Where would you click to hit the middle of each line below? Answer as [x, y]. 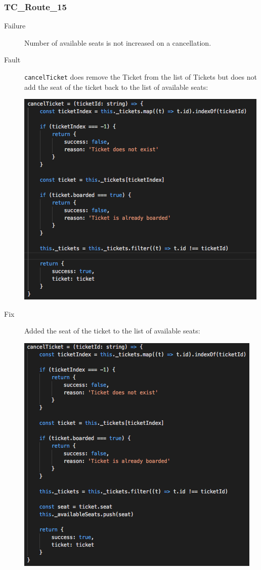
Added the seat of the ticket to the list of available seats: [112, 331]
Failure [15, 26]
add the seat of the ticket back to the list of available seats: [116, 87]
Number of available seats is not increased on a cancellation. [118, 42]
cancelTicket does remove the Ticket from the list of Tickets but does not [141, 77]
